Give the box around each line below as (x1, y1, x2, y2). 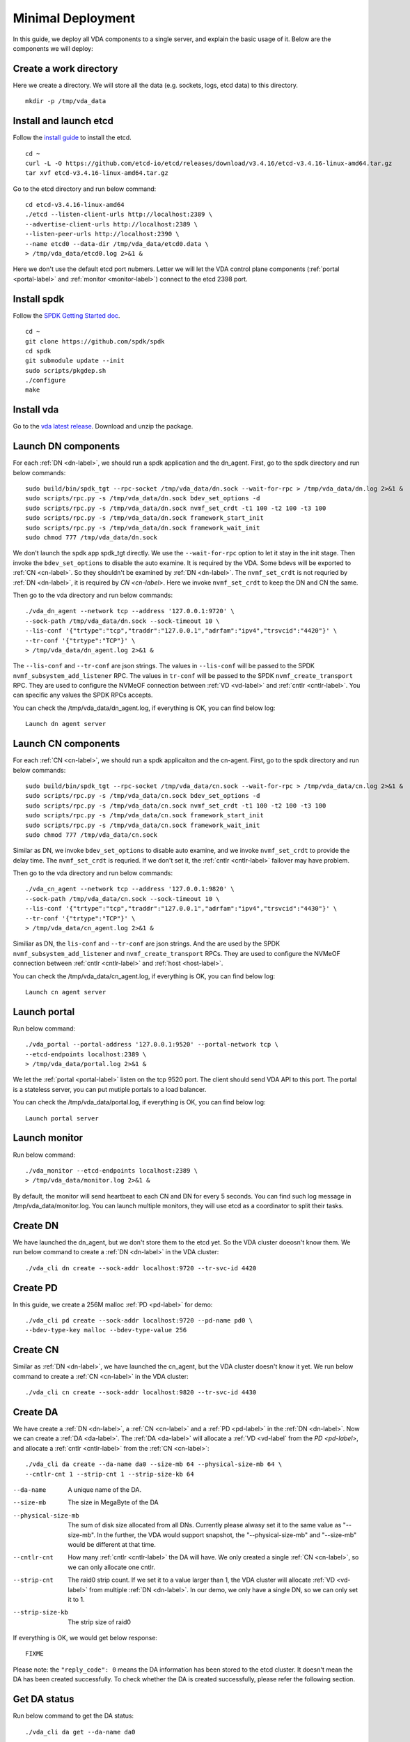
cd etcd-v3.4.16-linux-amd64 (25, 201, 125, 209)
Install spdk (13, 293, 65, 305)
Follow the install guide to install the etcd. (13, 133, 132, 142)
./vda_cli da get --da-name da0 (25, 1728, 136, 1736)
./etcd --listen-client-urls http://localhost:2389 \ (25, 210, 212, 219)
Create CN (13, 1344, 59, 1356)
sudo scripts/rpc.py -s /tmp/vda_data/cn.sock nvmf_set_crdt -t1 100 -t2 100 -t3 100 (25, 801, 326, 810)
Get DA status (13, 1693, 74, 1705)
